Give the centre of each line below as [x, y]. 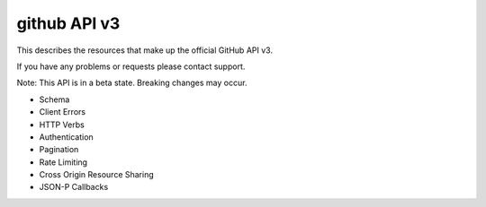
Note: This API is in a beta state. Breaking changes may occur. [132, 83]
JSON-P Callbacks [74, 187]
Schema [54, 99]
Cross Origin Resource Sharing [97, 175]
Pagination [59, 150]
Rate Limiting [63, 162]
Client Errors [62, 112]
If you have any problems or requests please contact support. [131, 66]
